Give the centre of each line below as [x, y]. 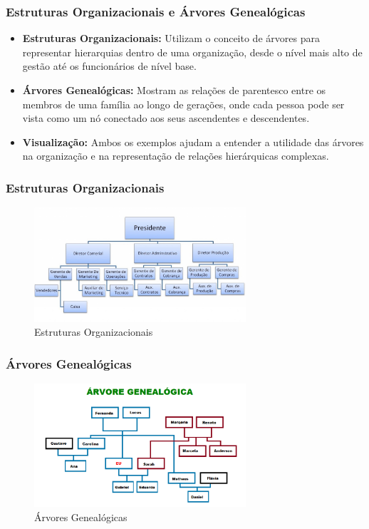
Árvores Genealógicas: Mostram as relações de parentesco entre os [174, 90]
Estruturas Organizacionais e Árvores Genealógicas [156, 11]
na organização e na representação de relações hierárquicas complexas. [176, 156]
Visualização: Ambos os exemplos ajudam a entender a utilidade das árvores [193, 142]
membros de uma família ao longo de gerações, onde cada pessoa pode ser [183, 104]
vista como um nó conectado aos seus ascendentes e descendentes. [166, 118]
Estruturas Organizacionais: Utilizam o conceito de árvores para [171, 38]
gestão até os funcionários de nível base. [109, 66]
